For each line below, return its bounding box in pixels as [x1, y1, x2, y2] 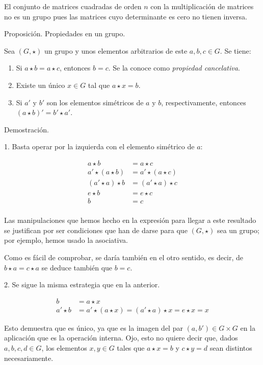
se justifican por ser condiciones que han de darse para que [4, 224, 188, 235]
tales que [117, 342, 145, 353]
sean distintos [209, 342, 252, 353]
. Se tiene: [220, 45, 251, 56]
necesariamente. [4, 352, 54, 363]
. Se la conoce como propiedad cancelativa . [108, 62, 240, 73]
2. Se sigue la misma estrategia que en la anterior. [4, 279, 160, 290]
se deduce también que [41, 262, 113, 272]
